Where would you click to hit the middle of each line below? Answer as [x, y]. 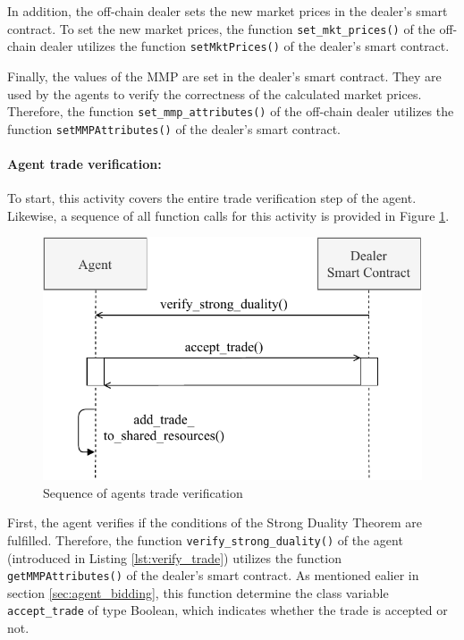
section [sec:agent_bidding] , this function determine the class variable [198, 592]
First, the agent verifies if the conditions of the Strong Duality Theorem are [215, 522]
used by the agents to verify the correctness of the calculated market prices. [215, 93]
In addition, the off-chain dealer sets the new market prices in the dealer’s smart [228, 11]
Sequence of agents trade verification [143, 492]
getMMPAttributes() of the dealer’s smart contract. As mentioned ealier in [213, 575]
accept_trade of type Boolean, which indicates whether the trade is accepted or [228, 610]
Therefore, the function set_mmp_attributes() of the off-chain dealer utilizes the [231, 111]
